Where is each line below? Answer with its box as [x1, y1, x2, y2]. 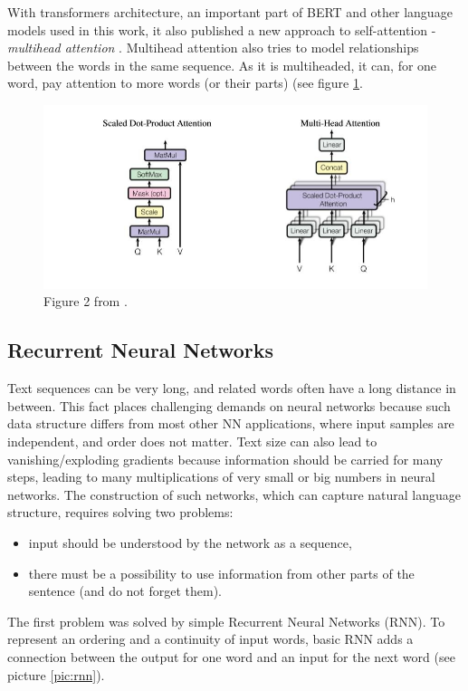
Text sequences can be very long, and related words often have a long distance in [7, 379, 456, 398]
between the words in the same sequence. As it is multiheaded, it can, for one [7, 55, 437, 74]
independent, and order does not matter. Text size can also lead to [7, 432, 377, 451]
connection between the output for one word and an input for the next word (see [7, 647, 455, 666]
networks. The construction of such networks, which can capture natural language [7, 485, 462, 504]
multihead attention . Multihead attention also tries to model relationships [7, 38, 419, 57]
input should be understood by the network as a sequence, [28, 533, 352, 552]
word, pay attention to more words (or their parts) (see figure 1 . [7, 73, 363, 92]
